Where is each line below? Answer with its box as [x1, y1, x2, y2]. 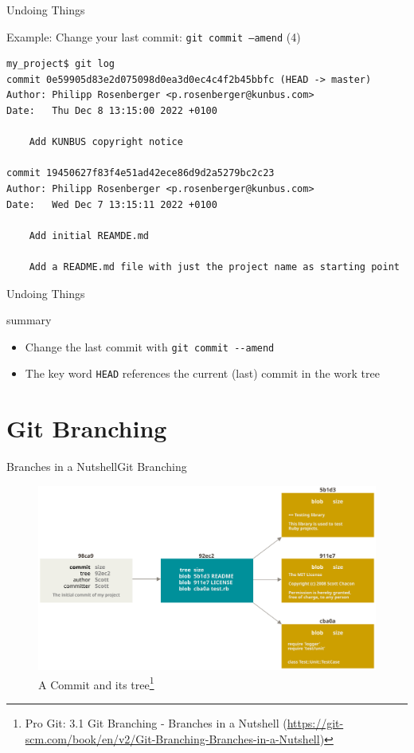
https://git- [287, 715, 344, 731]
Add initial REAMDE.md [29, 229, 149, 241]
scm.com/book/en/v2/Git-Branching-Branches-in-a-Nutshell [25, 730, 320, 747]
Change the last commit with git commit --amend [25, 338, 275, 355]
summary [6, 312, 52, 328]
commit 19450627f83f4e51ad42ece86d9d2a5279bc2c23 [6, 167, 275, 179]
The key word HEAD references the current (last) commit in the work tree [25, 365, 380, 382]
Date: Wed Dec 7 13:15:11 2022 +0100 [6, 198, 217, 210]
